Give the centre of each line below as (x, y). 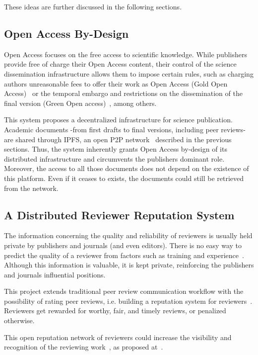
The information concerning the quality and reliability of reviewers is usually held (128, 235)
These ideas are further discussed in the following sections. (93, 6)
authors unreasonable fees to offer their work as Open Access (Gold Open (116, 83)
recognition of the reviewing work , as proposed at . (84, 347)
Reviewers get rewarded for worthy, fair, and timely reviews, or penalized (115, 311)
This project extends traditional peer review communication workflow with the (124, 291)
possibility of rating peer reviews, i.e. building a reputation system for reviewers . (128, 301)
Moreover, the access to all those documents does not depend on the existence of (127, 168)
